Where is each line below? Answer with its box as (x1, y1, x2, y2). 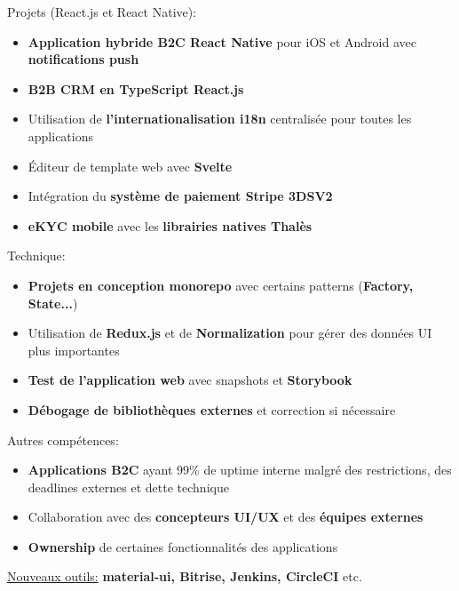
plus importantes (28, 340, 120, 359)
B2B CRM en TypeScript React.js (28, 79, 244, 98)
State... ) (28, 293, 78, 312)
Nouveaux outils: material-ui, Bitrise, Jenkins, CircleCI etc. (7, 567, 362, 586)
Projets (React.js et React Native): (7, 3, 197, 20)
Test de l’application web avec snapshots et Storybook (28, 371, 352, 389)
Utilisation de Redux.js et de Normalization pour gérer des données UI (28, 323, 432, 342)
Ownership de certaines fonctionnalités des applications (28, 537, 338, 555)
